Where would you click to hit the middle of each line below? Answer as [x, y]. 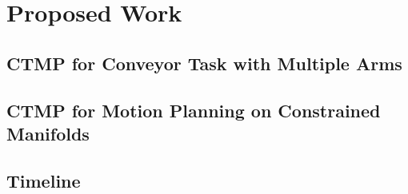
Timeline [44, 180]
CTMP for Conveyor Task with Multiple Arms [204, 63]
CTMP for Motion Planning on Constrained [194, 110]
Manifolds [48, 133]
